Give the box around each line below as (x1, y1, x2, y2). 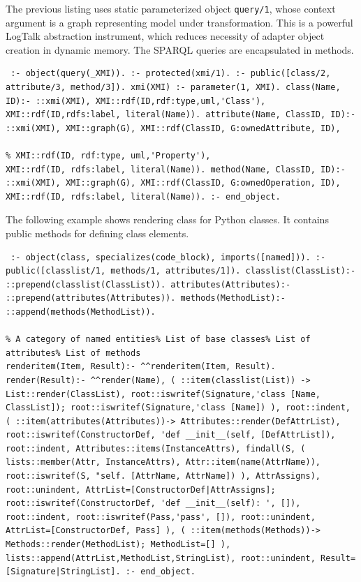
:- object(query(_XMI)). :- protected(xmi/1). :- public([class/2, (10, 68, 331, 79)
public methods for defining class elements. (6, 225, 189, 240)
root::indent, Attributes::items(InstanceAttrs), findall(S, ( (6, 443, 306, 454)
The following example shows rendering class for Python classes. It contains (6, 212, 329, 227)
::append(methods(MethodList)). (6, 306, 156, 317)
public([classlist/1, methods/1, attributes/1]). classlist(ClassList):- (6, 266, 356, 276)
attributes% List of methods (6, 348, 141, 358)
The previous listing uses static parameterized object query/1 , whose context (6, 1, 336, 15)
